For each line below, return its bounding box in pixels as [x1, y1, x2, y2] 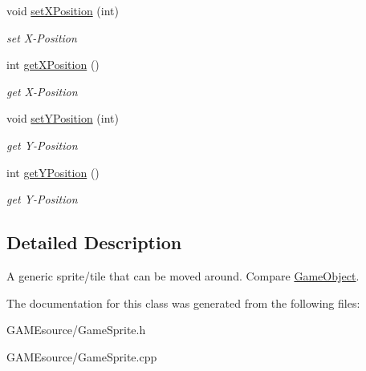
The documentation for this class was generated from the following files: [6, 294, 360, 311]
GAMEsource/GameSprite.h [6, 321, 146, 338]
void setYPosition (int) [6, 110, 119, 127]
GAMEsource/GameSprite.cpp [6, 348, 157, 365]
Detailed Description [6, 230, 182, 255]
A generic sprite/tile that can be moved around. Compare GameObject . [6, 267, 360, 284]
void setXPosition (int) [6, 2, 119, 18]
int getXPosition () [6, 56, 100, 73]
